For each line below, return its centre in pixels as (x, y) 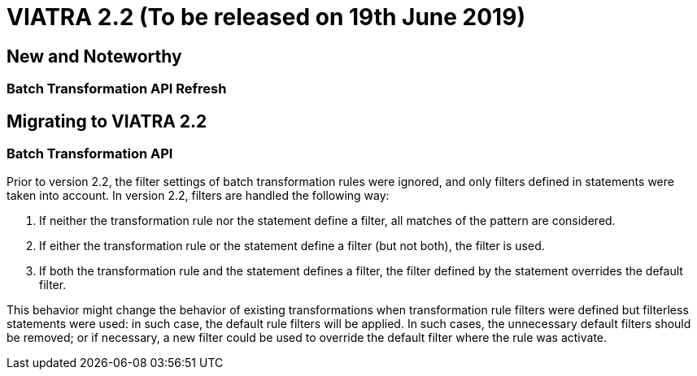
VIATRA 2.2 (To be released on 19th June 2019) (266, 17)
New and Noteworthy (94, 56)
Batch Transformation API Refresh (117, 89)
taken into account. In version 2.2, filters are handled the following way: (198, 196)
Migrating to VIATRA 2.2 (107, 121)
